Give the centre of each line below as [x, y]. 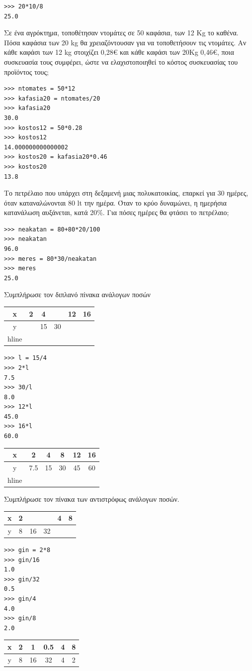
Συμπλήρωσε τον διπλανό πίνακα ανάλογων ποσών [77, 294]
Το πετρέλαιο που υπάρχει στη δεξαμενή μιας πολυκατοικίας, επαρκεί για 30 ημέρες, [126, 193]
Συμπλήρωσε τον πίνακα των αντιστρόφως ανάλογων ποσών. [92, 499]
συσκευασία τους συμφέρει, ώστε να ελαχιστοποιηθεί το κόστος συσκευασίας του [121, 61]
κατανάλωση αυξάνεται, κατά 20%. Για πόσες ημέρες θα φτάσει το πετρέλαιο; [117, 212]
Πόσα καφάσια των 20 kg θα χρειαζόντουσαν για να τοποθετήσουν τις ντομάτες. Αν [125, 42]
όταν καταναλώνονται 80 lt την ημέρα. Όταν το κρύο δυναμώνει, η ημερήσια [115, 202]
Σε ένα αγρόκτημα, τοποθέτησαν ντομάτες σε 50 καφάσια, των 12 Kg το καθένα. [121, 33]
